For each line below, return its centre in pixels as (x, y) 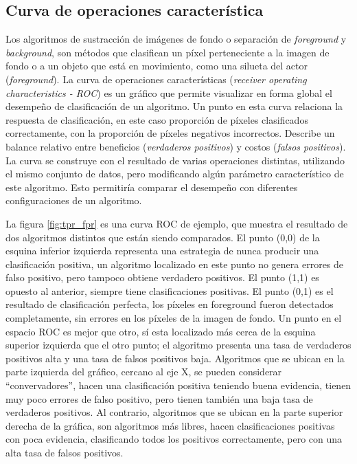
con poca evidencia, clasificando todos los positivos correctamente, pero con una (174, 439)
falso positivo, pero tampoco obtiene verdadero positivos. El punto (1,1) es (162, 277)
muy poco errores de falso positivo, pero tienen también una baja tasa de (159, 398)
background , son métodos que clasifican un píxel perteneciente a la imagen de (168, 52)
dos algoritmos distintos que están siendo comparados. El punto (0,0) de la (163, 237)
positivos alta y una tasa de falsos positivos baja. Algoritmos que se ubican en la (175, 358)
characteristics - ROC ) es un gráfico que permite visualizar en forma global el (169, 92)
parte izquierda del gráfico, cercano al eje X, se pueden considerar (144, 372)
